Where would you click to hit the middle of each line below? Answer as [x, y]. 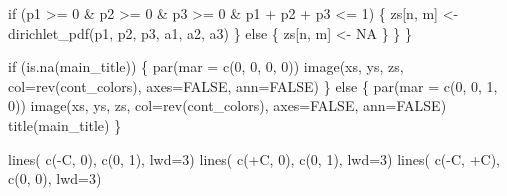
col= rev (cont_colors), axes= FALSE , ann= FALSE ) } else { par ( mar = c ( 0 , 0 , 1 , [253, 85]
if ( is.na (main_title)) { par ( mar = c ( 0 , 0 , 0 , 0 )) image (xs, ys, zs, [206, 66]
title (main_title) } [65, 124]
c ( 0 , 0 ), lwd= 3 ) [55, 178]
